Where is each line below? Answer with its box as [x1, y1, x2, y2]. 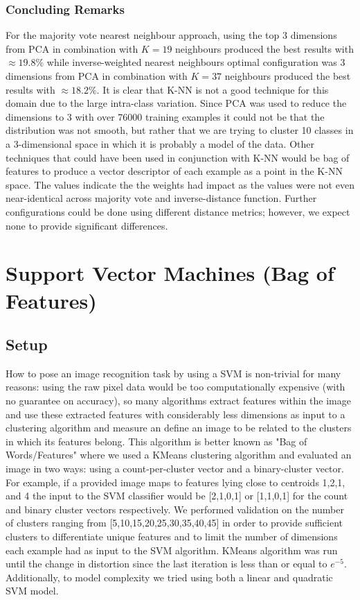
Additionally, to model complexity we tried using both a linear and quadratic [6, 569, 333, 584]
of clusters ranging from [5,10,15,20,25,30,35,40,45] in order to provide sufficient [6, 515, 343, 530]
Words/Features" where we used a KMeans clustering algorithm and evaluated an [6, 447, 352, 462]
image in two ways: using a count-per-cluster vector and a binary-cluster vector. [6, 461, 344, 476]
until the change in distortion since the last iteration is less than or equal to [6, 556, 327, 571]
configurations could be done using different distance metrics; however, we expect [6, 204, 350, 218]
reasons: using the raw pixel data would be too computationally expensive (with [6, 379, 345, 394]
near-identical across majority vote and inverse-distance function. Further [6, 191, 317, 205]
